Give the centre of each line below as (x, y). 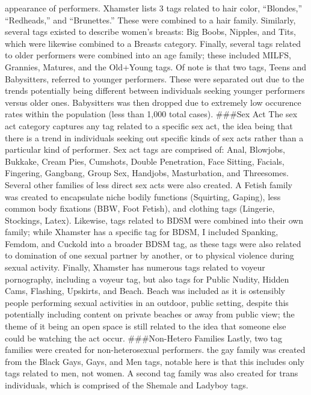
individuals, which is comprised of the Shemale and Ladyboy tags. (127, 385)
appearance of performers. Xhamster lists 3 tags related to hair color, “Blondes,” (154, 8)
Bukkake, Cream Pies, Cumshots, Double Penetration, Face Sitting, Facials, (145, 161)
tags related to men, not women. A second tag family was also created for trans (152, 373)
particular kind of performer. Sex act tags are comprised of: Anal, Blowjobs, (145, 149)
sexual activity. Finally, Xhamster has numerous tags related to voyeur (135, 267)
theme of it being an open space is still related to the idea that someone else (146, 326)
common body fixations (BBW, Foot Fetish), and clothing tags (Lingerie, (140, 208)
